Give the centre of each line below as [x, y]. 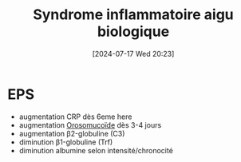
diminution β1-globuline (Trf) [66, 142]
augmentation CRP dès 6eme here [75, 117]
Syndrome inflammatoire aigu [133, 15]
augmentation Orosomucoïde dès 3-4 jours [90, 124]
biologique [133, 32]
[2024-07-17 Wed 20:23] [133, 53]
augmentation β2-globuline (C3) [72, 133]
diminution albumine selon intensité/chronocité [96, 150]
